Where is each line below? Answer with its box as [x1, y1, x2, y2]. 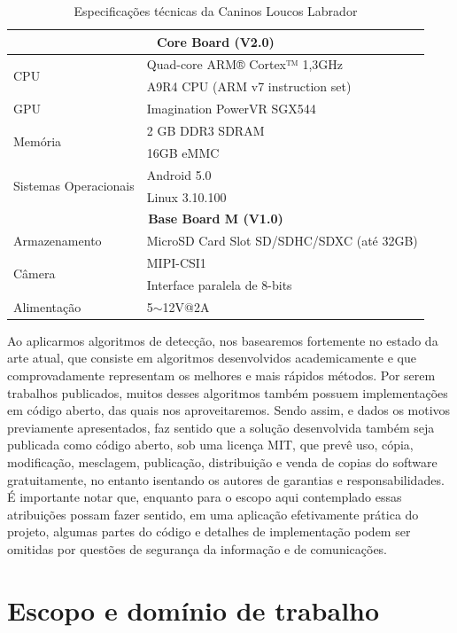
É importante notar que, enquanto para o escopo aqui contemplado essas [7, 488, 402, 506]
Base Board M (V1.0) [148, 209, 283, 228]
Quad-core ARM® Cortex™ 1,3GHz [146, 55, 344, 74]
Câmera [13, 264, 56, 283]
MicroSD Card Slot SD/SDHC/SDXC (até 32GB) [146, 231, 418, 250]
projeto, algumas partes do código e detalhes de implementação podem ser [7, 522, 411, 541]
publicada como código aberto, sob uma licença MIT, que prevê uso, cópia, [7, 435, 414, 454]
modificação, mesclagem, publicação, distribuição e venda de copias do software [7, 452, 438, 471]
